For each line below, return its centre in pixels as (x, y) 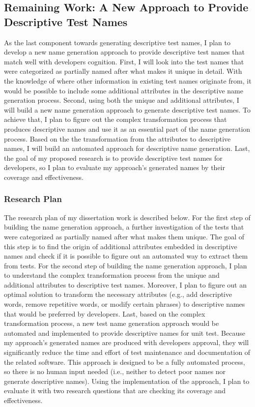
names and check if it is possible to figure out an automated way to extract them (126, 256)
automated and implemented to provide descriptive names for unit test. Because (125, 333)
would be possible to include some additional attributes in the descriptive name (124, 90)
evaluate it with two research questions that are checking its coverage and (115, 391)
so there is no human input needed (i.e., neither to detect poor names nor (115, 371)
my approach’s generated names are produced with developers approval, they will (127, 342)
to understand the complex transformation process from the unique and (112, 275)
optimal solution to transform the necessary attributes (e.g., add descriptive (118, 294)
